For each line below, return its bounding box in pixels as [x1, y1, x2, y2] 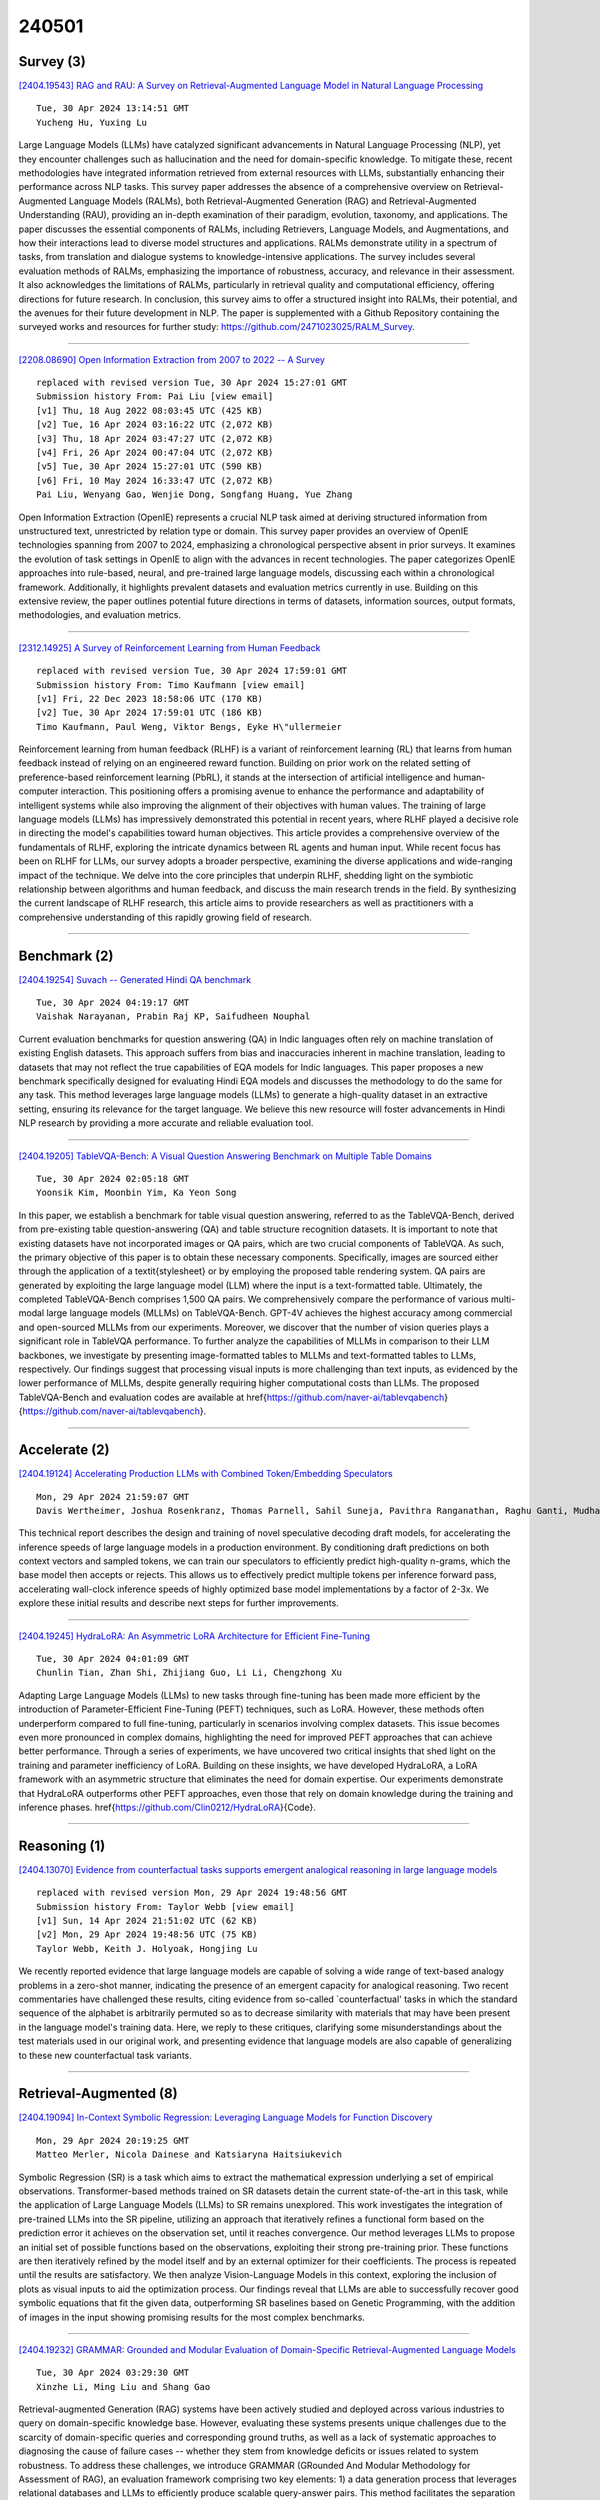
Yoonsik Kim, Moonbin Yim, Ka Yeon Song [36, 1187, 237, 1199]
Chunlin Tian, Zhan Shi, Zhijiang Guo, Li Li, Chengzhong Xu [36, 1667, 342, 1679]
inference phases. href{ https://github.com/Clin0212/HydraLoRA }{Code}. [18, 1801, 317, 1813]
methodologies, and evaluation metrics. [18, 609, 182, 621]
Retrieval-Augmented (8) [18, 2085, 179, 2102]
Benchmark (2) [18, 947, 114, 964]
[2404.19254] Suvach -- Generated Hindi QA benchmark [18, 973, 252, 985]
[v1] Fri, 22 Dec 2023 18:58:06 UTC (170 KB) [36, 693, 264, 704]
